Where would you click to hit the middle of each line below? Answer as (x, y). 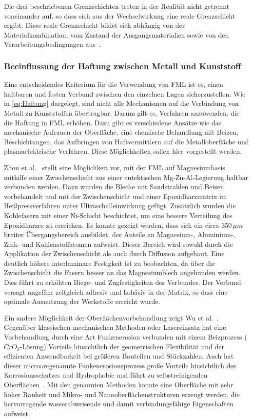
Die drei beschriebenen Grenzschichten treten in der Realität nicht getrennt (117, 6)
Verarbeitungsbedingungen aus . (52, 44)
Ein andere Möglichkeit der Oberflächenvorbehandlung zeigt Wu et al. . (111, 317)
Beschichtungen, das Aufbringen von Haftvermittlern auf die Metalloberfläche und (126, 141)
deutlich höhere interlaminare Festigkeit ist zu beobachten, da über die (109, 263)
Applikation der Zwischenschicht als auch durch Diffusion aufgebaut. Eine (114, 253)
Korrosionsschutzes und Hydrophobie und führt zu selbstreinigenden (106, 375)
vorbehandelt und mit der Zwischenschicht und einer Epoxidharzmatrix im (116, 196)
